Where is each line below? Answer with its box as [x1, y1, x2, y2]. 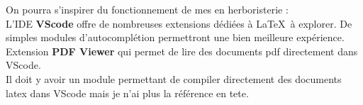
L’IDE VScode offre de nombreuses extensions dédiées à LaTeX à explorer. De [6, 16, 352, 31]
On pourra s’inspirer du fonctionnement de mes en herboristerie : [6, 2, 289, 16]
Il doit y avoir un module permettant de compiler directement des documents [6, 71, 342, 86]
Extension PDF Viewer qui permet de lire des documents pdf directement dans [6, 43, 358, 58]
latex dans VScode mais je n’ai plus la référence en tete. [6, 85, 249, 100]
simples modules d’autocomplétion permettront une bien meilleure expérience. [6, 30, 345, 45]
